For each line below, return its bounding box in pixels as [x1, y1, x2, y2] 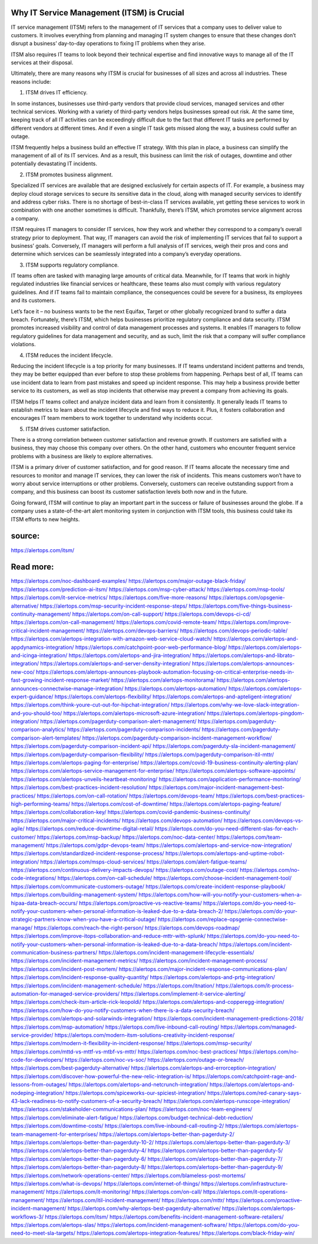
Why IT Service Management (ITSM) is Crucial [11, 8, 185, 18]
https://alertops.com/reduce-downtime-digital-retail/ [25, 825, 154, 832]
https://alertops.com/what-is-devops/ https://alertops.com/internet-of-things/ [11, 1180, 200, 1187]
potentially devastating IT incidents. [11, 160, 97, 168]
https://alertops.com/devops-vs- [224, 817, 303, 824]
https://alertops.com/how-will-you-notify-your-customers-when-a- [138, 891, 303, 898]
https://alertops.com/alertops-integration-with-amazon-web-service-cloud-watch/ [11, 635, 213, 642]
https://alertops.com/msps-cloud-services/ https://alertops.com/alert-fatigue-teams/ [40, 858, 247, 865]
